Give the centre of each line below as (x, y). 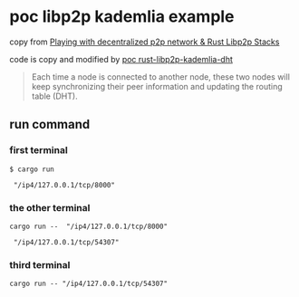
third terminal (40, 264)
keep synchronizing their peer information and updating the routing (157, 86)
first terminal (39, 150)
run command (50, 125)
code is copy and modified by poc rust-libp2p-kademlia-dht (121, 59)
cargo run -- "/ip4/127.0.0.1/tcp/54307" (89, 284)
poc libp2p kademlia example (122, 17)
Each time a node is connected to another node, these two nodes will (160, 77)
